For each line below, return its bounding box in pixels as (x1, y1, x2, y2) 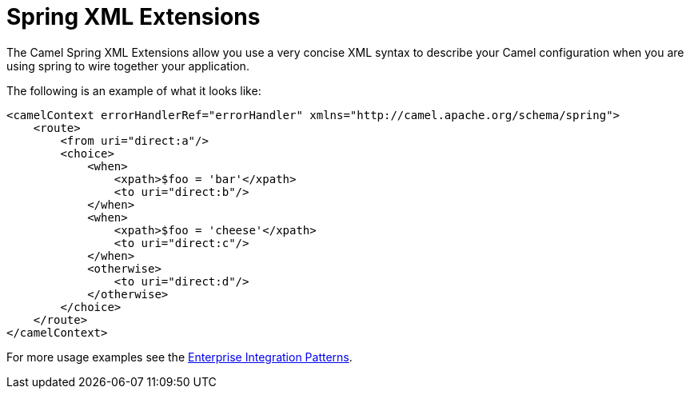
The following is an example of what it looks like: (6, 83, 261, 98)
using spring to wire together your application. (6, 58, 249, 73)
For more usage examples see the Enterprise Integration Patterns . (6, 349, 353, 364)
